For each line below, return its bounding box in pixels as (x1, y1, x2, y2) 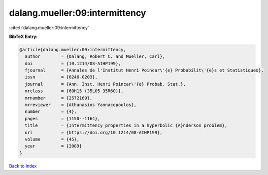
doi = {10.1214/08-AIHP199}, (25, 61, 121, 66)
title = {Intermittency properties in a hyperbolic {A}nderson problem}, (25, 123, 228, 128)
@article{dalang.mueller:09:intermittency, (19, 47, 127, 52)
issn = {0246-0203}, (25, 74, 98, 80)
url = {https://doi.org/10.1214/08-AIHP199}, (25, 130, 163, 135)
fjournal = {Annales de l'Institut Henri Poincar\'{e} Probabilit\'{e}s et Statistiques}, (25, 68, 264, 73)
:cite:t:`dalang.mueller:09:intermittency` (9, 25, 90, 31)
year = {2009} (25, 143, 82, 149)
